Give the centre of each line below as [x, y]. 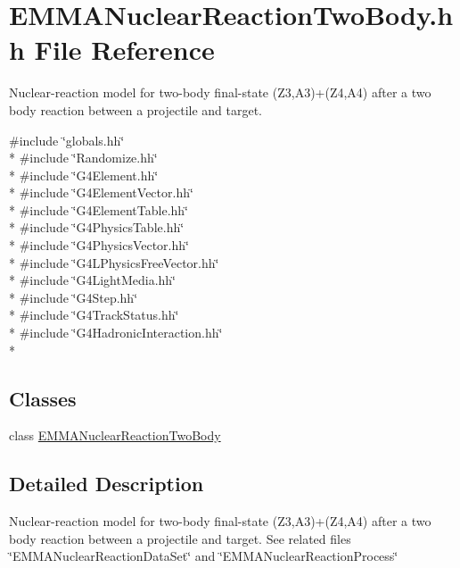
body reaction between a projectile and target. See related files [180, 538]
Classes [43, 398]
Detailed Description [107, 484]
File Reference [124, 50]
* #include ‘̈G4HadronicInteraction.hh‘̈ [116, 333]
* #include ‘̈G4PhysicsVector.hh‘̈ [99, 245]
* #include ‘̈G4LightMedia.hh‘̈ [93, 280]
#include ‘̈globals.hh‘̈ [67, 140]
